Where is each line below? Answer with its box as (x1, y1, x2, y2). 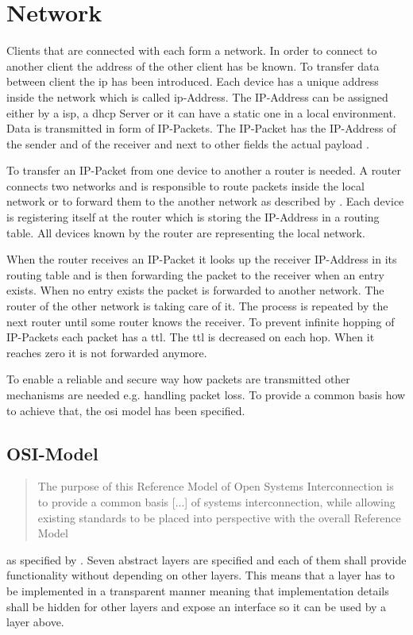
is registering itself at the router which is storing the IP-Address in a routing (6, 209, 380, 225)
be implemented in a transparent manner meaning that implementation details (6, 582, 389, 598)
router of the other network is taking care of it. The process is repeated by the (6, 298, 388, 314)
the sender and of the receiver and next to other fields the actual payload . (6, 135, 369, 152)
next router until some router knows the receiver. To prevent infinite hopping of (6, 313, 395, 329)
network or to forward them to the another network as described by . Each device (6, 193, 404, 210)
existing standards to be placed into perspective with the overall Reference (37, 509, 401, 525)
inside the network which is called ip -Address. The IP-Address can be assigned (6, 88, 388, 105)
